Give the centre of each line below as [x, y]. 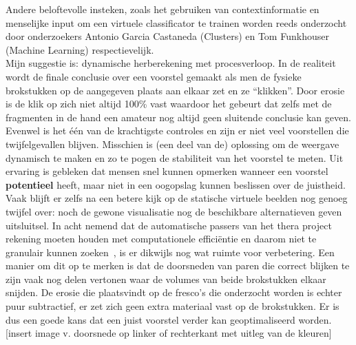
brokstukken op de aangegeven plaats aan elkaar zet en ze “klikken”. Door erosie [175, 90]
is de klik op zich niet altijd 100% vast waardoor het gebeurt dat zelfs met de [169, 104]
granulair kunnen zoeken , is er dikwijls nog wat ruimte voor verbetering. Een [170, 252]
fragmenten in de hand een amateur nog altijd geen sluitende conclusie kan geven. [178, 117]
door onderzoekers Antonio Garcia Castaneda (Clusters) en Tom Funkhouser [167, 36]
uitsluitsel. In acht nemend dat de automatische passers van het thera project [169, 225]
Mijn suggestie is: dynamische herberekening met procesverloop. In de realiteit [171, 63]
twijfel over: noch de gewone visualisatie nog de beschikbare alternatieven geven [174, 211]
